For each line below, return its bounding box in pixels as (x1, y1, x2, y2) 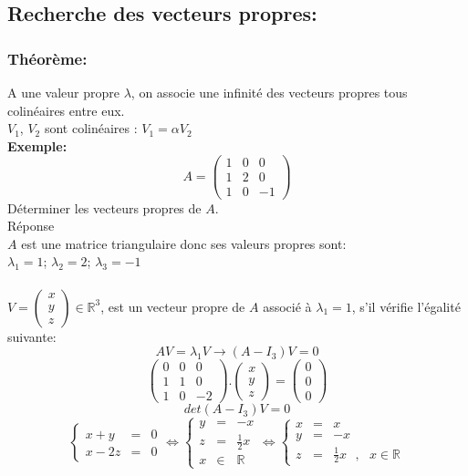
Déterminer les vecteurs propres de (7, 198, 202, 217)
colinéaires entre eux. (7, 100, 125, 119)
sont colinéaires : (44, 119, 138, 138)
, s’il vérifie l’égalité (351, 296, 461, 316)
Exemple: (7, 136, 68, 155)
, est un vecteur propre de (100, 296, 245, 316)
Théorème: (7, 47, 88, 69)
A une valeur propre (7, 83, 120, 101)
